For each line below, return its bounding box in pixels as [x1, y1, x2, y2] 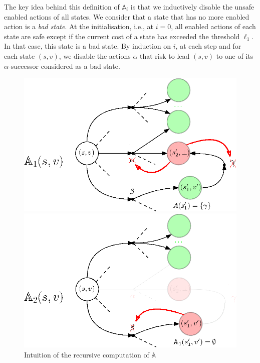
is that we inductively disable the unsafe [130, 2, 254, 12]
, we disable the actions [59, 50, 131, 61]
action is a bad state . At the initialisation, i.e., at [4, 21, 154, 32]
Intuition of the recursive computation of [24, 349, 149, 359]
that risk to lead [140, 50, 190, 61]
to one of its [216, 50, 253, 61]
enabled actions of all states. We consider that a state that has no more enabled [4, 11, 249, 22]
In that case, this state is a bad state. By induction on [4, 41, 171, 51]
